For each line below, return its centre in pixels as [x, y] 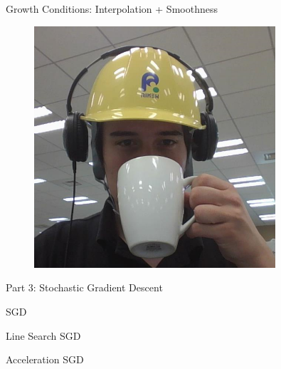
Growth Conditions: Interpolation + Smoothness [112, 9]
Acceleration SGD [45, 359]
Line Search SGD [43, 335]
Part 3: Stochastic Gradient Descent [84, 287]
